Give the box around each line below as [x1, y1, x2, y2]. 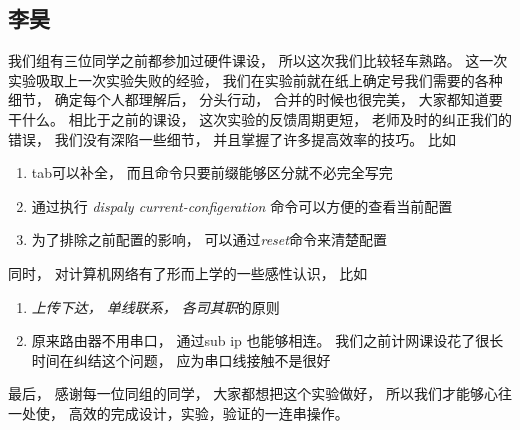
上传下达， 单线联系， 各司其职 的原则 [31, 296, 280, 317]
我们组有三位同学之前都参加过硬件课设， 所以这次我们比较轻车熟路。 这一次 [8, 50, 508, 71]
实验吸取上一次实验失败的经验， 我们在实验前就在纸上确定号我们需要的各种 [8, 69, 503, 90]
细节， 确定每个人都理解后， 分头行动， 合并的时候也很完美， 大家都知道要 [8, 89, 503, 110]
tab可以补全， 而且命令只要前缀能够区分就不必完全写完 [31, 162, 393, 183]
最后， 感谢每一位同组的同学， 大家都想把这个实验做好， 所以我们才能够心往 [8, 383, 512, 404]
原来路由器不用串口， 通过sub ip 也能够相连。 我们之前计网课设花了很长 [31, 330, 504, 351]
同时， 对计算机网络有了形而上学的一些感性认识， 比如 [8, 262, 368, 283]
